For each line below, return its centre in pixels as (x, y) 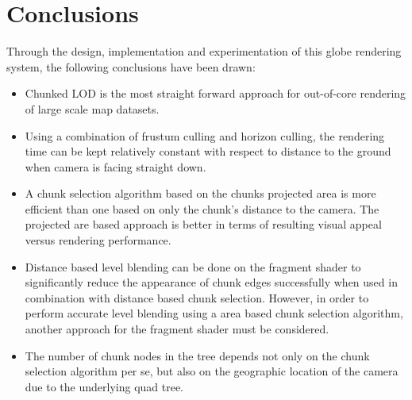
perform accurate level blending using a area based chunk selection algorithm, (214, 313)
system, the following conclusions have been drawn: (131, 66)
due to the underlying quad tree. (104, 386)
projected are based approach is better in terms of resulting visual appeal (203, 224)
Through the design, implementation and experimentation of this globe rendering (204, 51)
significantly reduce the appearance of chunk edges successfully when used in (211, 282)
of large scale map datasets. (92, 108)
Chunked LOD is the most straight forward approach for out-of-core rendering (216, 93)
